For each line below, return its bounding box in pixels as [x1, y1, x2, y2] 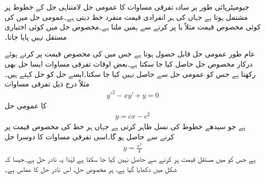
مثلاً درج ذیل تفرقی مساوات [5, 78, 90, 89]
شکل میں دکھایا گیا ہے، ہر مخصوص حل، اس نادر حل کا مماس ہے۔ [5, 163, 177, 174]
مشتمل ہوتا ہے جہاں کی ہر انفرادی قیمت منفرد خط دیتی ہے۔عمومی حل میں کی [5, 11, 248, 22]
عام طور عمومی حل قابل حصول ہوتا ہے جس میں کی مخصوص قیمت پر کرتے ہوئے [5, 48, 255, 59]
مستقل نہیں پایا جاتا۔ [5, 31, 67, 42]
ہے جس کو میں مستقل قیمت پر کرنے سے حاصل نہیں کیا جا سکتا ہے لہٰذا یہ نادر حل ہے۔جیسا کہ [5, 154, 256, 164]
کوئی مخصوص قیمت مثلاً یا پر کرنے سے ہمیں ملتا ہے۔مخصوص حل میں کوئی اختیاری [5, 21, 261, 32]
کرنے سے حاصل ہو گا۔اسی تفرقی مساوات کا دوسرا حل [5, 131, 174, 141]
